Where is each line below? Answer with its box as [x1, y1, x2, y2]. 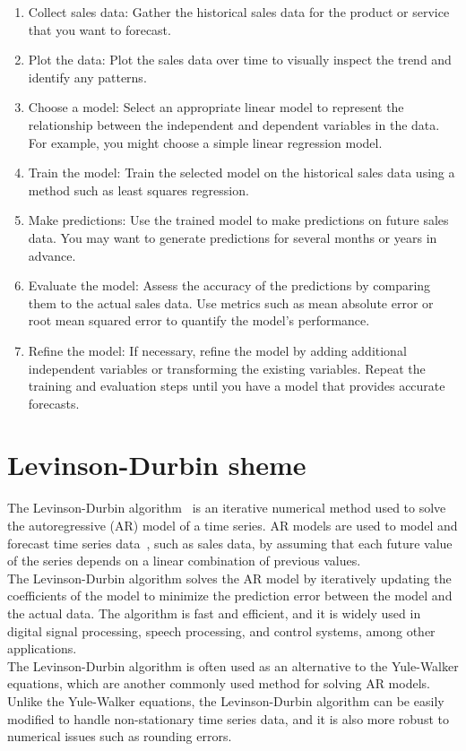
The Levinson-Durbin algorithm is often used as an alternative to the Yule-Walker [7, 656, 459, 675]
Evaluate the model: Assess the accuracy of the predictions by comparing [28, 276, 431, 295]
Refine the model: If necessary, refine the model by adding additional [28, 341, 407, 359]
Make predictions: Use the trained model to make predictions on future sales [28, 211, 449, 229]
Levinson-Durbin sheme [7, 446, 306, 483]
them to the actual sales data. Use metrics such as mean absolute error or [28, 293, 434, 312]
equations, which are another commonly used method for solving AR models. [7, 674, 430, 693]
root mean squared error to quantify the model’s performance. [28, 311, 370, 330]
